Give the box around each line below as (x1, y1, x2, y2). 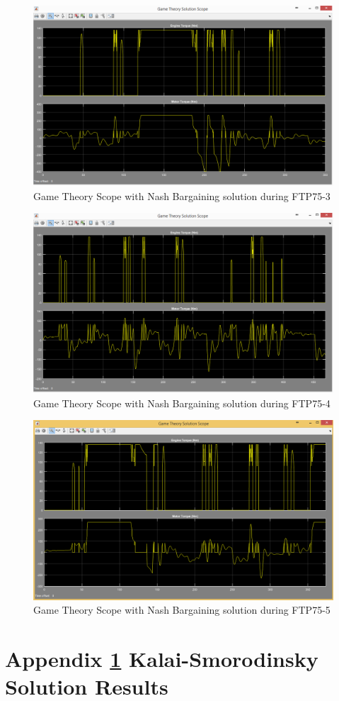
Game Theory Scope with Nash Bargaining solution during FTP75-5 (33, 602, 331, 617)
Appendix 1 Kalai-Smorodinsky (5, 644, 318, 673)
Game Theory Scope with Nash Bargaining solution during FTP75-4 (33, 395, 331, 410)
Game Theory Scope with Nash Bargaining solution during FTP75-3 (33, 188, 331, 203)
